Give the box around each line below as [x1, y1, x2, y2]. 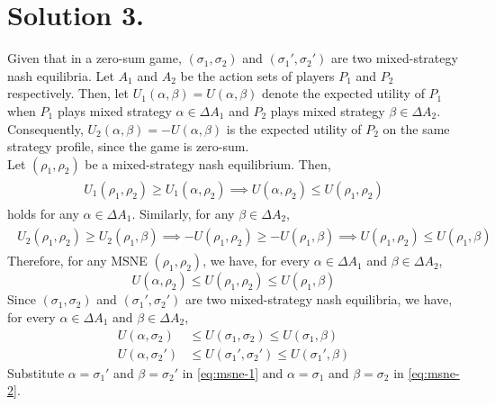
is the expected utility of [226, 119, 362, 138]
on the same [382, 119, 450, 138]
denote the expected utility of [262, 84, 425, 103]
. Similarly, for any [131, 203, 235, 222]
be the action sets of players [180, 66, 335, 85]
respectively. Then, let [7, 84, 130, 103]
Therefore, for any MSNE [7, 251, 148, 270]
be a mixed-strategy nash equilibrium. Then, [85, 154, 331, 173]
